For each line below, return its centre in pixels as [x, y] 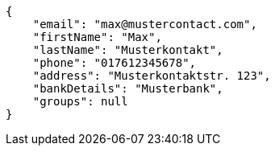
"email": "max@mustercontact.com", [145, 24]
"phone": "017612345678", [115, 63]
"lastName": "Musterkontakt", [128, 50]
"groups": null [80, 101]
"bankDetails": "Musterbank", [128, 88]
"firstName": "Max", [97, 37]
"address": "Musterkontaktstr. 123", [152, 76]
